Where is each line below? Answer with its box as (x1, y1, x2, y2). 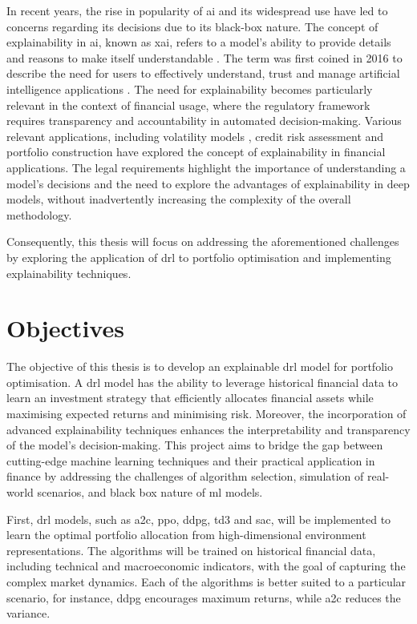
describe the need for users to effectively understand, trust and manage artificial (6, 65, 400, 82)
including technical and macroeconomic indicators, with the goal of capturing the (6, 558, 406, 574)
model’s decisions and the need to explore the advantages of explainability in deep (6, 175, 410, 191)
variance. (6, 605, 51, 622)
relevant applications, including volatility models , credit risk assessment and (6, 127, 384, 144)
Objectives (6, 312, 124, 344)
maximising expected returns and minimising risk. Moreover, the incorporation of (6, 405, 407, 421)
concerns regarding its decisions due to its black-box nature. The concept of (6, 18, 379, 34)
